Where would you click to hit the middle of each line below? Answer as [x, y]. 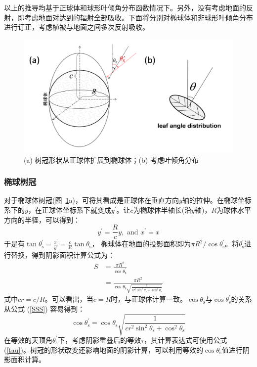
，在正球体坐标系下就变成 [69, 210]
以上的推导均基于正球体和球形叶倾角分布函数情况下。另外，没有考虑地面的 [125, 7]
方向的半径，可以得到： [42, 219]
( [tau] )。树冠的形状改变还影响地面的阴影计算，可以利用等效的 [104, 349]
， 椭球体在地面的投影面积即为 [141, 244]
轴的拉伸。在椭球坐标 [217, 200]
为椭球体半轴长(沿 [162, 210]
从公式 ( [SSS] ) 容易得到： [44, 308]
